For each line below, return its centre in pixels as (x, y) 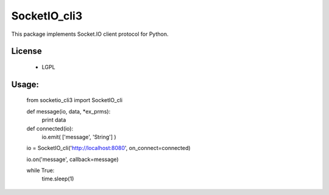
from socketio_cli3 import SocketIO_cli (75, 100)
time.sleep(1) (58, 179)
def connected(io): (50, 128)
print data (54, 120)
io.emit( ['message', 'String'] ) (79, 137)
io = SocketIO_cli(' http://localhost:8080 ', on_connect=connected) (109, 148)
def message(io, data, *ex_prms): (69, 111)
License (27, 51)
